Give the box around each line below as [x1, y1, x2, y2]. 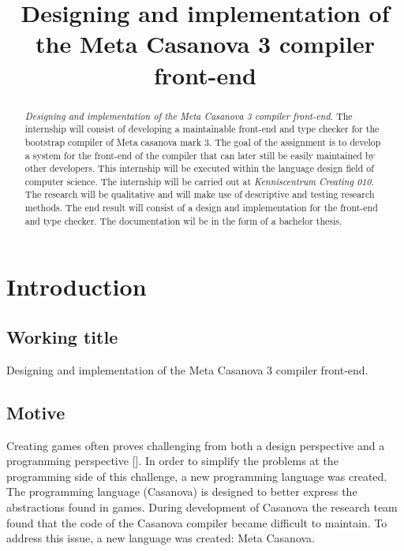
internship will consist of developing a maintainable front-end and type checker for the [24, 122, 380, 136]
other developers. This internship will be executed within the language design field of [24, 162, 374, 175]
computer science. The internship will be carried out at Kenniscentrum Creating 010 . [24, 174, 374, 188]
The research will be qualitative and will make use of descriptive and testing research [24, 188, 375, 201]
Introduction [6, 270, 147, 303]
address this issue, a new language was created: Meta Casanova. [6, 530, 316, 546]
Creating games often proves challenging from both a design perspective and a [6, 437, 385, 453]
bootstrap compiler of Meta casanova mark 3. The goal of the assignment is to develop [24, 135, 381, 148]
